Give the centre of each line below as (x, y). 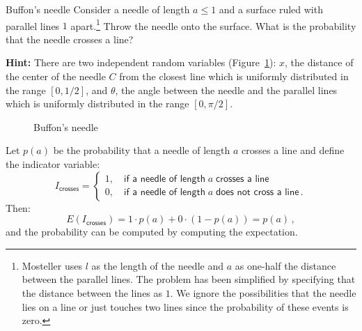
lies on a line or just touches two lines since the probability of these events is (185, 306)
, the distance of (319, 62)
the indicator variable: (53, 164)
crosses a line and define (293, 150)
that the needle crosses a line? (70, 39)
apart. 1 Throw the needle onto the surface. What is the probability (213, 24)
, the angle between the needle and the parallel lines (226, 90)
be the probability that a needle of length (142, 150)
